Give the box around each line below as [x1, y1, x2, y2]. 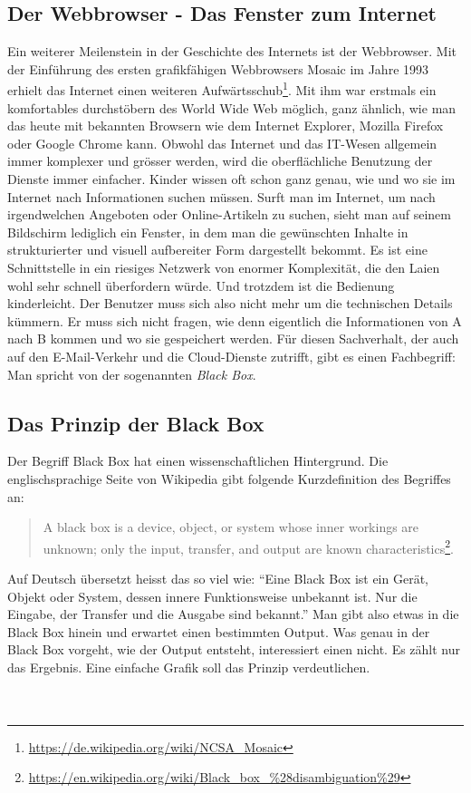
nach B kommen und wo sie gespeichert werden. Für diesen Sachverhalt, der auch [7, 329, 459, 348]
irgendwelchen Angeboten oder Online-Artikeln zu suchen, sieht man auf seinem [7, 205, 451, 224]
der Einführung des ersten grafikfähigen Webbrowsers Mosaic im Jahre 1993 [7, 59, 429, 78]
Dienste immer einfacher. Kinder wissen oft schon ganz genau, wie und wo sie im [7, 169, 456, 189]
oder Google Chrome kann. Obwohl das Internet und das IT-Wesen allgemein [7, 133, 437, 152]
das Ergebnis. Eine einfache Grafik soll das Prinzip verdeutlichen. [7, 657, 370, 676]
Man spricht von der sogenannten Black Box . [7, 364, 256, 383]
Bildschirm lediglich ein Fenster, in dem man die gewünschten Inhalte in [7, 222, 409, 241]
